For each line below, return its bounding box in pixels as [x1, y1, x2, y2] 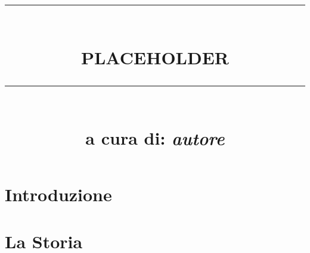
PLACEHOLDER [80, 45, 230, 69]
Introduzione [5, 182, 112, 207]
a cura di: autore [85, 125, 225, 150]
